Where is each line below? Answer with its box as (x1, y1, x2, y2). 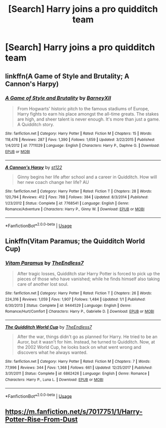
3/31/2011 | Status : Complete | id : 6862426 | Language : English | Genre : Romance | (5, 371, 150, 376)
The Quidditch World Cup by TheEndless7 (5, 324, 92, 330)
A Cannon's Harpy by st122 (5, 164, 63, 170)
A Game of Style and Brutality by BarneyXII (5, 94, 111, 101)
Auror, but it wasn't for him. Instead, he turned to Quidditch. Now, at (17, 339, 155, 345)
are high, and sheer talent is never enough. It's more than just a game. (17, 116, 160, 122)
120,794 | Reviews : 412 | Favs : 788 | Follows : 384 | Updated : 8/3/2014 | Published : (5, 195, 149, 200)
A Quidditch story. (17, 121, 54, 127)
